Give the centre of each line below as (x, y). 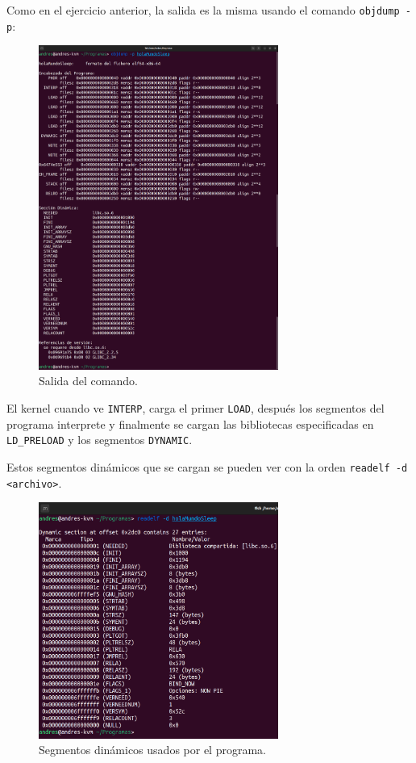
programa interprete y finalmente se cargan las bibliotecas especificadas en (190, 423)
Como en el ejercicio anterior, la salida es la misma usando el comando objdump (203, 10)
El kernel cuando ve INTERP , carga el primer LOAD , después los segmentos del (196, 407)
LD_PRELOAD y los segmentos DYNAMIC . (100, 440)
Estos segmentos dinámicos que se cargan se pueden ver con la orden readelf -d (207, 466)
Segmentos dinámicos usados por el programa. (152, 750)
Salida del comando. (88, 381)
